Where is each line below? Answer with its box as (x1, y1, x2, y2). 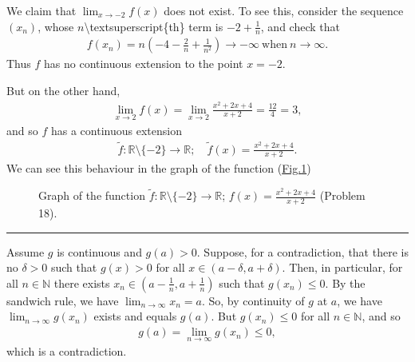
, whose (38, 18, 74, 34)
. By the (325, 274, 366, 291)
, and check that (260, 18, 340, 34)
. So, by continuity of (201, 292, 305, 308)
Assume (6, 243, 45, 260)
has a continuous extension (50, 121, 182, 138)
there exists (53, 274, 110, 291)
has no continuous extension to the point (44, 55, 243, 72)
